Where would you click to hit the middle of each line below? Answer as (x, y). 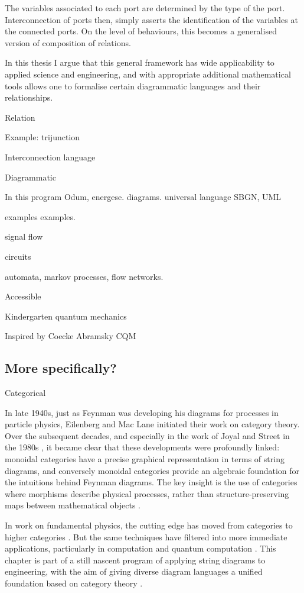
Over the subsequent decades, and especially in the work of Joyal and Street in (147, 435)
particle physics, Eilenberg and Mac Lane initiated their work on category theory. (152, 424)
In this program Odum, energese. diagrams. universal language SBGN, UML (143, 197)
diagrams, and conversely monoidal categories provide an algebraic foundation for (152, 470)
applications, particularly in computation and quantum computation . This (140, 548)
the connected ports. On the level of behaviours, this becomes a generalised (141, 31)
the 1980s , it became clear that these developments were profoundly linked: (142, 447)
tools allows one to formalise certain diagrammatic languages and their (133, 86)
